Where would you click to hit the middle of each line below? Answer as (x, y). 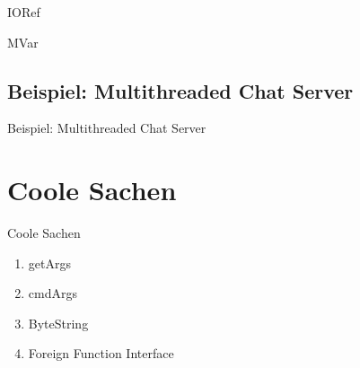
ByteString (58, 323)
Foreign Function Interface (101, 353)
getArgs (49, 263)
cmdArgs (53, 293)
